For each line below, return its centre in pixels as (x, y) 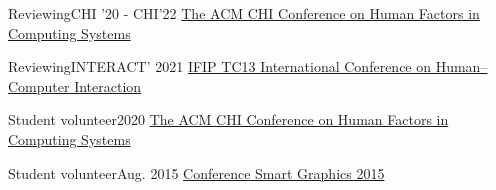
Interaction (108, 85)
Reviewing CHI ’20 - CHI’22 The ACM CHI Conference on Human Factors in (244, 13)
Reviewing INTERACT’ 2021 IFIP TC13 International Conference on (220, 66)
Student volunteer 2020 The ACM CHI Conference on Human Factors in (228, 119)
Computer (39, 85)
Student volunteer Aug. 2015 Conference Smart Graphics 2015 (196, 172)
